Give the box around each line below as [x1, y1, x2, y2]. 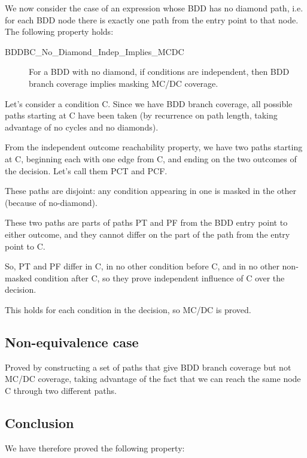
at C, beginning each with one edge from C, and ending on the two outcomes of [5, 152, 297, 165]
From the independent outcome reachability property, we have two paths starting [5, 141, 303, 153]
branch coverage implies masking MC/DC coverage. [29, 77, 218, 89]
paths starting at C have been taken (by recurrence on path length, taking [5, 109, 278, 122]
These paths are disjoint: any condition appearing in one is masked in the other [5, 184, 297, 197]
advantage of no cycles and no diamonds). [5, 120, 159, 133]
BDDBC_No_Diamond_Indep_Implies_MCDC [5, 45, 184, 57]
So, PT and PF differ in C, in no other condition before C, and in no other [5, 260, 279, 272]
